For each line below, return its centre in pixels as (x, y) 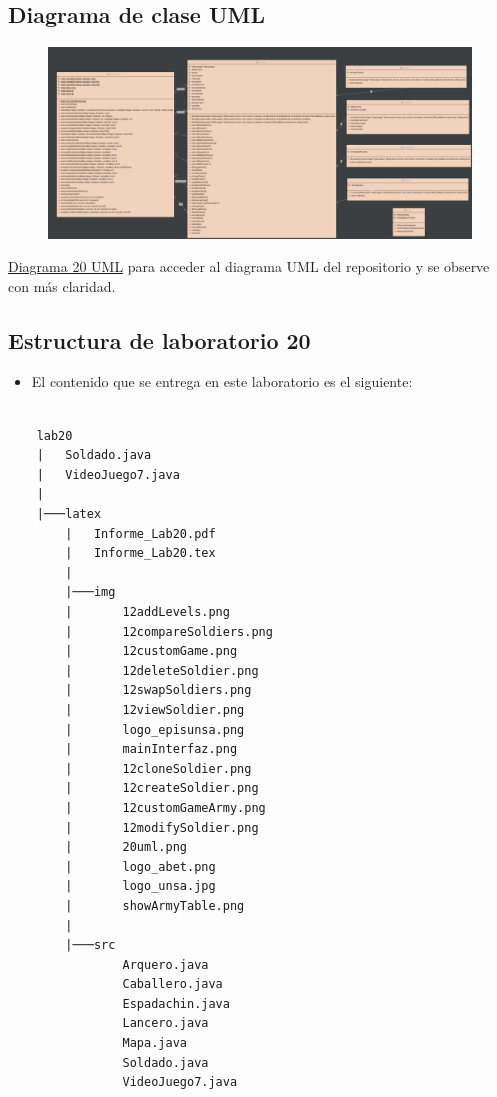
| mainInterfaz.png (151, 749)
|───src (90, 945)
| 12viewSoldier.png (155, 709)
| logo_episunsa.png (155, 729)
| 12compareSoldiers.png (169, 631)
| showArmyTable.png (155, 905)
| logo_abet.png (140, 866)
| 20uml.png (126, 847)
